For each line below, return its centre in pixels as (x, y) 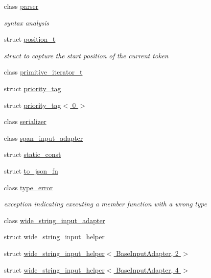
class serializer (25, 121)
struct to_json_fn (31, 170)
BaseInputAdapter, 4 (147, 269)
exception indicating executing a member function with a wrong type (105, 204)
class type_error (28, 187)
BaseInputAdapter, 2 (147, 253)
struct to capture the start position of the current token (86, 55)
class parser (21, 6)
